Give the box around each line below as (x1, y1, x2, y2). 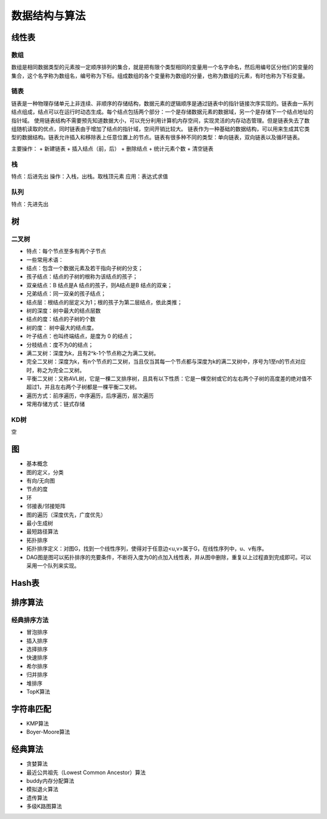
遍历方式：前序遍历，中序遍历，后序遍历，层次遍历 (26, 392, 154, 399)
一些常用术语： (26, 256, 64, 263)
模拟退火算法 (26, 786, 59, 793)
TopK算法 (26, 688, 51, 695)
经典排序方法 (11, 616, 49, 624)
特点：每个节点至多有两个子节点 (26, 248, 106, 255)
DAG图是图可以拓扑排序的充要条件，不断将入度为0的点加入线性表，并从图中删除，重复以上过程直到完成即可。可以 (26, 553, 312, 561)
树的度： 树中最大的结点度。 (26, 324, 97, 331)
